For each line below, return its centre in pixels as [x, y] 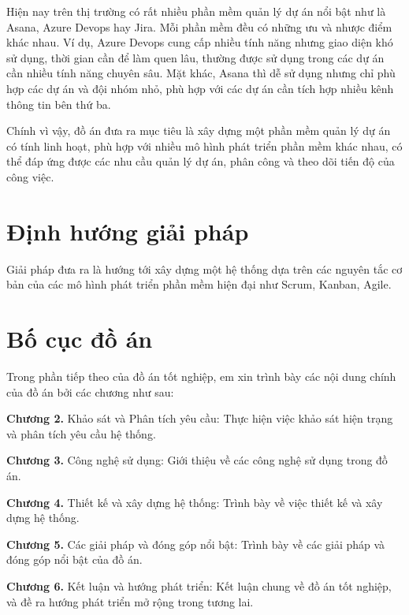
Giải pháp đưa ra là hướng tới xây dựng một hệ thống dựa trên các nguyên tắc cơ [204, 268]
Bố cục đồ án [80, 339]
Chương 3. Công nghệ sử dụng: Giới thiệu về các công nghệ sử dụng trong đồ [197, 460]
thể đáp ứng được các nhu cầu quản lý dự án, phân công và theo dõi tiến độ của [201, 161]
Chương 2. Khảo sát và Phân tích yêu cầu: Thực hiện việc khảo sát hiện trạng [200, 418]
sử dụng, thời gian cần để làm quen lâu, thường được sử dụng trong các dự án [195, 57]
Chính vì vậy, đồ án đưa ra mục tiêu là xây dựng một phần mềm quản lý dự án [199, 130]
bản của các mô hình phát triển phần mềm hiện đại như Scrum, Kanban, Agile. [199, 284]
